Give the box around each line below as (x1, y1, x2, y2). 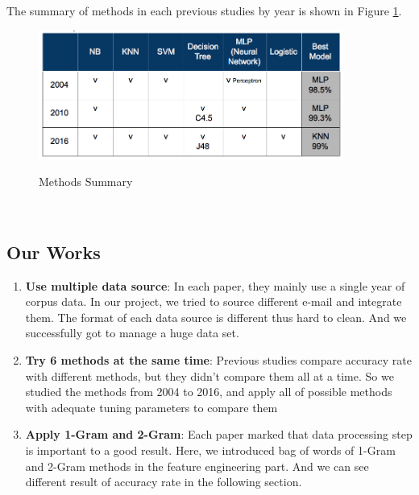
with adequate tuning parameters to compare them (25, 398, 278, 415)
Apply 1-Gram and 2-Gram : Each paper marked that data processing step (25, 426, 413, 443)
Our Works (6, 239, 101, 264)
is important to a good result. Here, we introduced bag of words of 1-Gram (25, 441, 396, 458)
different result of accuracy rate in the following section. (25, 473, 302, 490)
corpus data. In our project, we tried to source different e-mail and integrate (25, 293, 402, 310)
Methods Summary (39, 173, 133, 190)
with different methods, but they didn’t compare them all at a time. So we (25, 367, 394, 384)
